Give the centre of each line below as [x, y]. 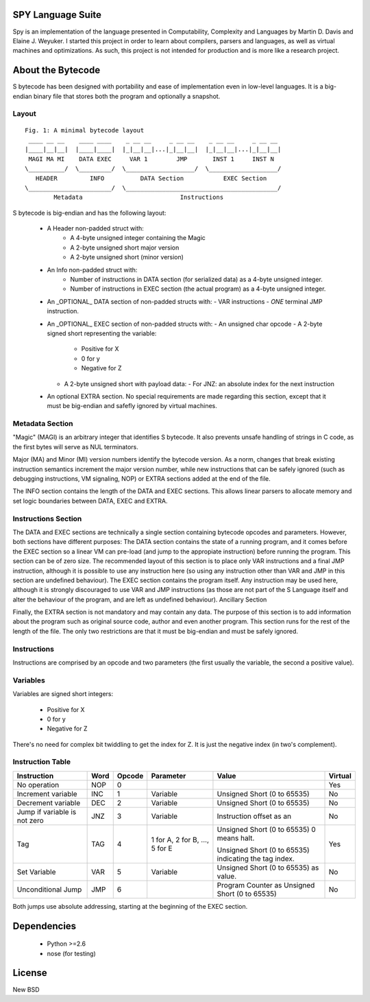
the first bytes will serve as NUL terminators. [75, 446]
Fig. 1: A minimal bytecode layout [85, 130]
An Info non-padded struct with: [92, 270]
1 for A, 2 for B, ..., [180, 839]
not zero [30, 820]
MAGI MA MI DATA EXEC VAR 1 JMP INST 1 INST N [151, 159]
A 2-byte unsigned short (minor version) [127, 257]
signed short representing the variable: [102, 333]
